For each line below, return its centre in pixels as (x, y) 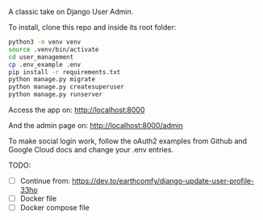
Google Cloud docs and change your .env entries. (91, 149)
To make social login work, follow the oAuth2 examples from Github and (128, 141)
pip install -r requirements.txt (65, 72)
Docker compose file (55, 208)
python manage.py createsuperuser (67, 87)
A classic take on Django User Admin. (71, 12)
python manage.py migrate (52, 80)
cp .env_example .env (45, 64)
